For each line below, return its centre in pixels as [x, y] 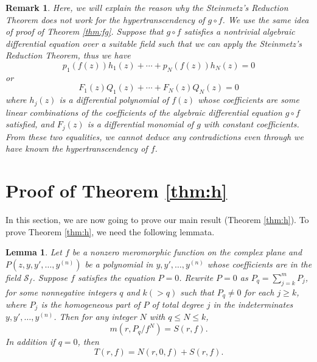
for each [259, 292]
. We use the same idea [266, 19]
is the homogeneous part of [91, 304]
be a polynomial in [119, 264]
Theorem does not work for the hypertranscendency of [105, 19]
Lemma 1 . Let [34, 252]
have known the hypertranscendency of [77, 148]
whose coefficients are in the [260, 264]
